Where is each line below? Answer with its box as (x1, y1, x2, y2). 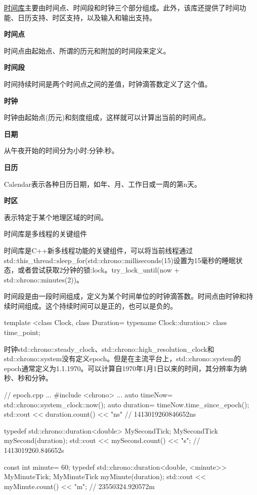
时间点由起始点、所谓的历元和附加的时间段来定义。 (4, 45, 170, 55)
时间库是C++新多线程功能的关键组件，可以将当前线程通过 (4, 245, 193, 255)
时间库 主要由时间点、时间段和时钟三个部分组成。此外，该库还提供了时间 (4, 2, 239, 12)
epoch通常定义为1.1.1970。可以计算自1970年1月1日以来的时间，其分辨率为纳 (4, 363, 247, 373)
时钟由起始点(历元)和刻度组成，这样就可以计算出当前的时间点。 (4, 112, 210, 122)
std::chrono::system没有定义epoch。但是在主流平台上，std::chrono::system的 (4, 353, 241, 364)
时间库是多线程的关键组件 (4, 228, 87, 239)
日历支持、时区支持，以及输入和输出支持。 (17, 12, 156, 22)
